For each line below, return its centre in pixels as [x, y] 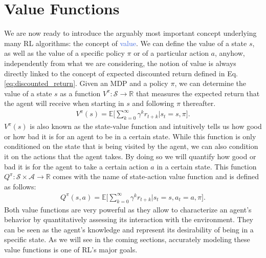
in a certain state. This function [207, 166]
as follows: [20, 186]
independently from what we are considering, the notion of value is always [120, 63]
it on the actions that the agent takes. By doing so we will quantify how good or [130, 156]
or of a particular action [171, 53]
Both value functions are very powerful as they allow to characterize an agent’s [128, 209]
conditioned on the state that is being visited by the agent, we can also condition [131, 146]
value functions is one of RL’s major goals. [71, 250]
